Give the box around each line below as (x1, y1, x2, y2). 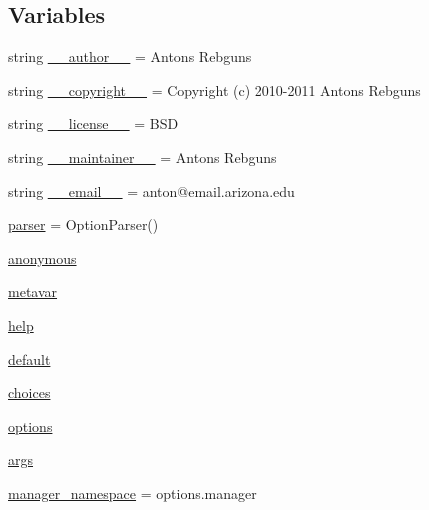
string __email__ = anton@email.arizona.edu (8, 180, 295, 201)
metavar (8, 281, 58, 302)
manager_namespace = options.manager (8, 482, 257, 503)
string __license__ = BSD (8, 113, 179, 134)
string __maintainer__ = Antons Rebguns (8, 146, 277, 167)
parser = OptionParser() (8, 214, 159, 235)
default (8, 348, 51, 369)
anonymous (8, 247, 77, 268)
